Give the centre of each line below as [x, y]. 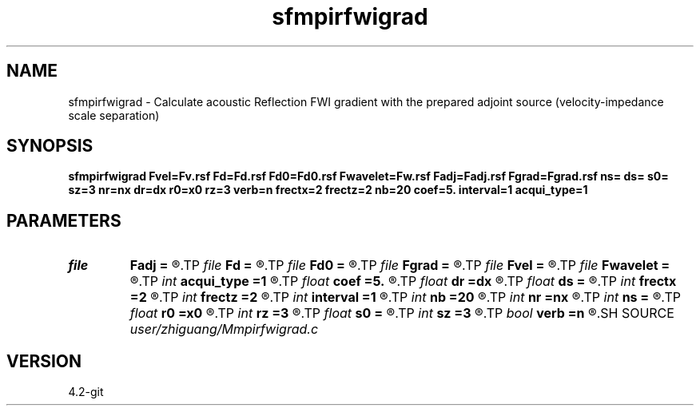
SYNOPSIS [50, 146]
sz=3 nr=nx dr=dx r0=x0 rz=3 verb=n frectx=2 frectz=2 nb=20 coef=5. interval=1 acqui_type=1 [328, 190]
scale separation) [114, 115]
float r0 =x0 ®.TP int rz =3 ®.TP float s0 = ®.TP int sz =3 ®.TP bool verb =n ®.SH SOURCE [402, 313]
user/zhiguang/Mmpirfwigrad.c [224, 329]
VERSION [44, 361]
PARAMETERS [64, 220]
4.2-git [86, 392]
